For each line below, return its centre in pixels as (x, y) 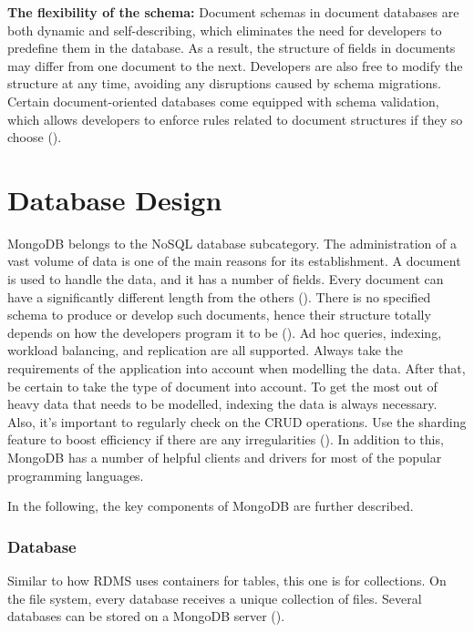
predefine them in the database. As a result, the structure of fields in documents (232, 48)
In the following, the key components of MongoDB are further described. (211, 506)
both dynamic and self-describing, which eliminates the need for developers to (225, 30)
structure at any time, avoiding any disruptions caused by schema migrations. (224, 83)
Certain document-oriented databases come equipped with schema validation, (223, 101)
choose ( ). (35, 137)
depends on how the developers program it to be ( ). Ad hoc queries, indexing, (225, 332)
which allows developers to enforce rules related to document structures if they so (235, 119)
